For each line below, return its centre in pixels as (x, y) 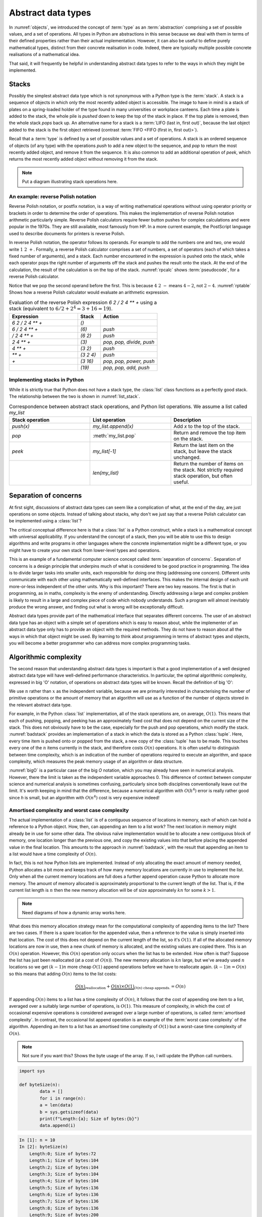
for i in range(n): (63, 1098)
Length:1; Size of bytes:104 (64, 1161)
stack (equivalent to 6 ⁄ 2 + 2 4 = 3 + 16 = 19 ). (61, 308)
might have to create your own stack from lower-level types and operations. (85, 550)
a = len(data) (56, 1105)
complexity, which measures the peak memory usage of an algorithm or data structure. (96, 761)
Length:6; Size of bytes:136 (64, 1195)
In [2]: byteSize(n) (43, 1147)
